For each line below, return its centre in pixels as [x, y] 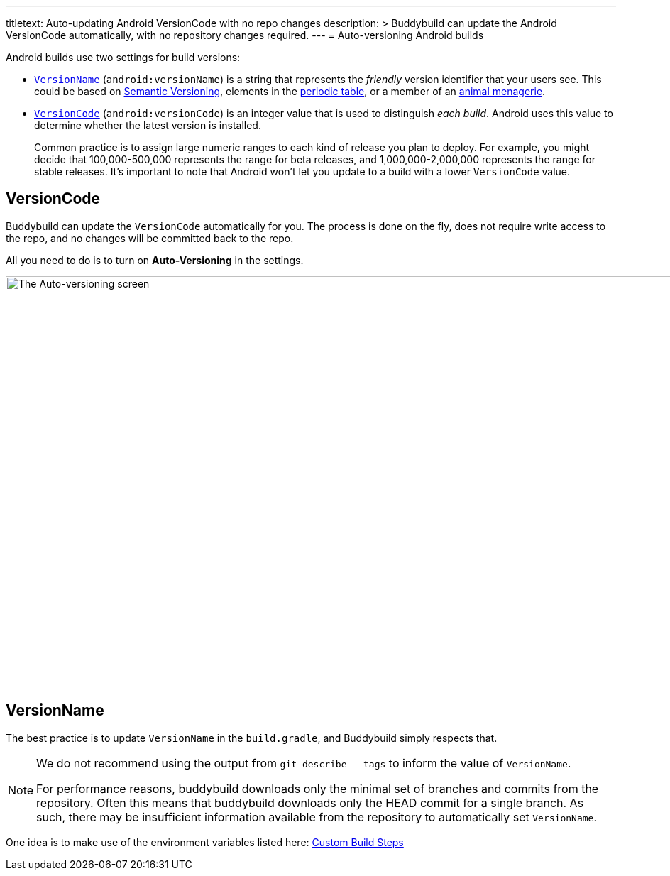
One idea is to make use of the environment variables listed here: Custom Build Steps [205, 842]
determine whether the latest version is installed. [148, 125]
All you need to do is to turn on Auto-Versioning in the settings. [155, 260]
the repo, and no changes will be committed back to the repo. [150, 238]
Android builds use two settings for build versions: [123, 57]
